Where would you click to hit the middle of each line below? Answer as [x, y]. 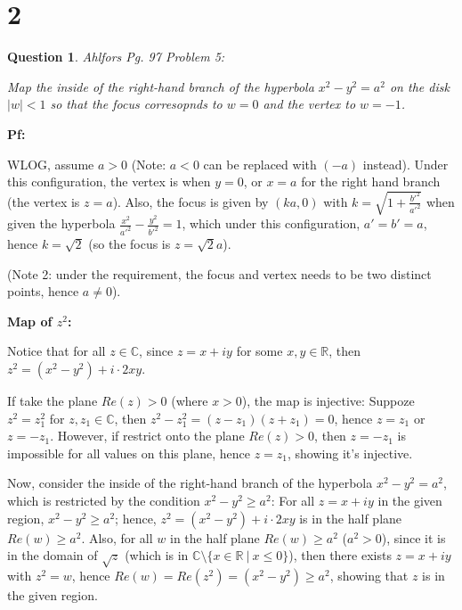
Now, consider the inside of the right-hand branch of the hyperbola [190, 483]
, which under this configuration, [271, 223]
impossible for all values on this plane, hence [129, 453]
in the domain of [53, 555]
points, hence [43, 291]
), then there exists [340, 555]
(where [190, 401]
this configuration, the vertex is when [109, 181]
